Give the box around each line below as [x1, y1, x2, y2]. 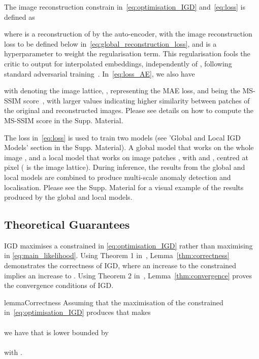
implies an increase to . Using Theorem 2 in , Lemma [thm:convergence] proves [4, 270, 252, 280]
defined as [4, 11, 35, 22]
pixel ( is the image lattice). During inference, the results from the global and [4, 162, 245, 172]
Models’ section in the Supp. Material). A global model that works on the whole [4, 142, 254, 153]
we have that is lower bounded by [4, 327, 109, 337]
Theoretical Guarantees [4, 217, 130, 232]
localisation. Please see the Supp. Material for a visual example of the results [4, 182, 244, 192]
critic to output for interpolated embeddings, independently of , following [4, 58, 232, 68]
